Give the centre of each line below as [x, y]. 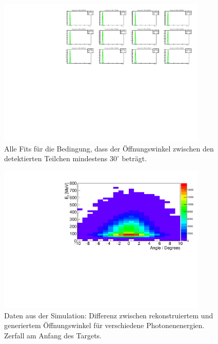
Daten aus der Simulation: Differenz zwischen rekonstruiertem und [109, 315]
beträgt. [134, 158]
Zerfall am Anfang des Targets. [53, 335]
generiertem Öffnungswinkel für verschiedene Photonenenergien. [104, 325]
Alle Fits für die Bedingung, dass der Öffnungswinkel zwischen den [109, 148]
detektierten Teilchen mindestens [56, 158]
